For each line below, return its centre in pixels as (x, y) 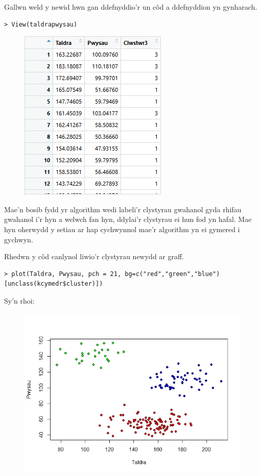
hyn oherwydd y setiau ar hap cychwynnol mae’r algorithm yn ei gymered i (122, 229)
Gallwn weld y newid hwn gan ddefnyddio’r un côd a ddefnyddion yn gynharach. (131, 7)
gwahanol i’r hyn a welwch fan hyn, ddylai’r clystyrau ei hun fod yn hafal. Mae (128, 219)
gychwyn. (19, 239)
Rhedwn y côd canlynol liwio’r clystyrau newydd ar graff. (94, 256)
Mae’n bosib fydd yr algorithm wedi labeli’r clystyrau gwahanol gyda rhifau (123, 209)
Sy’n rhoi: (19, 300)
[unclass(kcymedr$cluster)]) (54, 284)
